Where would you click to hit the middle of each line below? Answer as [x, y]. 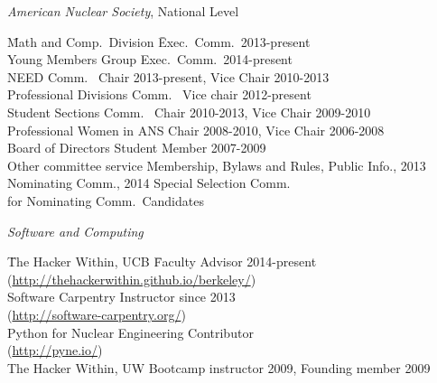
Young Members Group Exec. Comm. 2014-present [150, 59]
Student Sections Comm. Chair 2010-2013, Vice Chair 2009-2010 [189, 112]
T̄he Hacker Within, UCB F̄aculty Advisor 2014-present [162, 262]
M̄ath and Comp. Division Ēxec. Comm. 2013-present [159, 41]
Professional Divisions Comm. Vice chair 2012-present [159, 94]
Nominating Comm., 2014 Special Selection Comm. [149, 183]
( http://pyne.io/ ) [55, 350]
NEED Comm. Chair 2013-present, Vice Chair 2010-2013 [168, 76]
